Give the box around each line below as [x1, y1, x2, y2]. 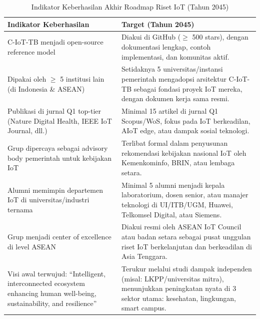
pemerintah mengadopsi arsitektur [121, 74, 226, 84]
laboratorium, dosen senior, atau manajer [121, 189, 248, 200]
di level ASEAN [7, 241, 56, 251]
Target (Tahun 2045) [121, 19, 194, 29]
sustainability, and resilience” [7, 297, 97, 308]
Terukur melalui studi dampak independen [121, 263, 252, 273]
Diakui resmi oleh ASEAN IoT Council [121, 221, 241, 232]
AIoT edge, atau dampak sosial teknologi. [121, 125, 249, 136]
